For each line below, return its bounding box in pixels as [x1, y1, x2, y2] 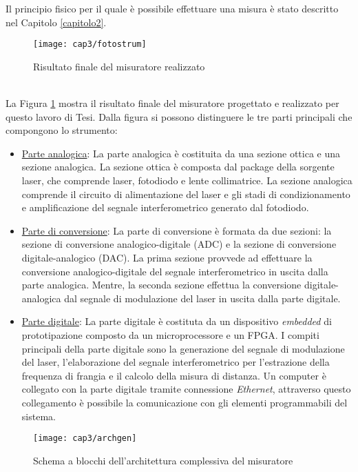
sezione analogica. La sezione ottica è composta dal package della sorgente [21, 159, 335, 174]
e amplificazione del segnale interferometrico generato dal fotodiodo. [21, 200, 309, 215]
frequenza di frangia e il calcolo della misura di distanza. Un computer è [21, 368, 326, 382]
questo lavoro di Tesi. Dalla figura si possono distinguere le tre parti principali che [6, 109, 352, 124]
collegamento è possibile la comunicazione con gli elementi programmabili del [21, 395, 348, 409]
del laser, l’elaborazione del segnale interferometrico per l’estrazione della [21, 355, 330, 369]
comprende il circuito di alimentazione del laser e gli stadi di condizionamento [21, 186, 350, 201]
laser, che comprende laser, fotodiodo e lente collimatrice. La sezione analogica [21, 173, 352, 187]
